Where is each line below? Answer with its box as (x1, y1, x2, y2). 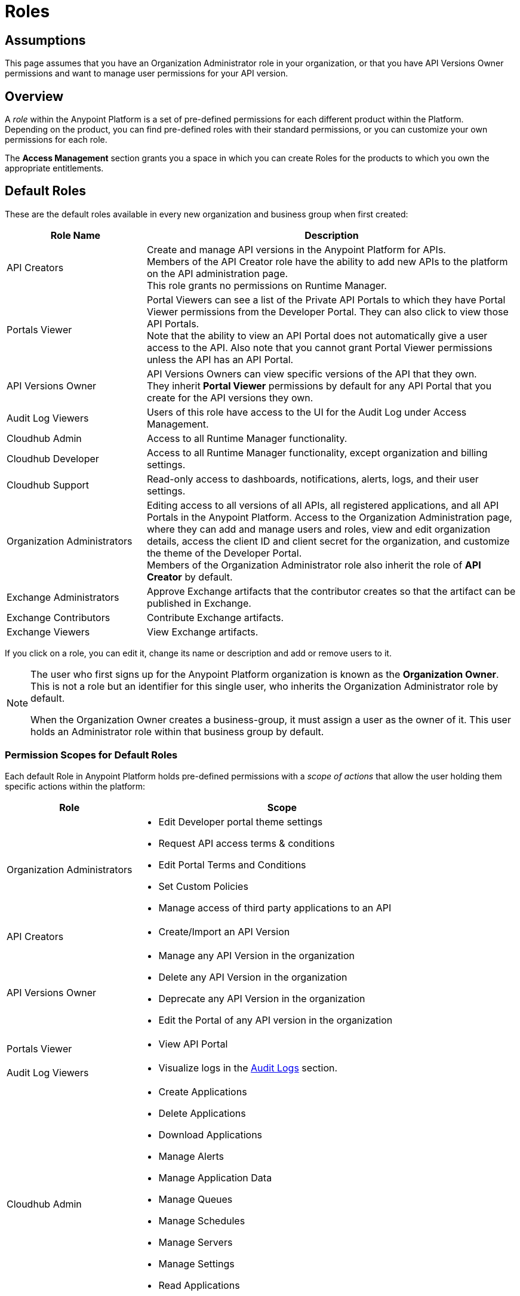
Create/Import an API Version (158, 925, 290, 938)
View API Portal (158, 1037, 228, 1050)
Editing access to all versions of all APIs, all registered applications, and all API (146, 499, 499, 511)
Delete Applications (158, 1107, 246, 1119)
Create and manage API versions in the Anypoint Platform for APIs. (146, 243, 446, 256)
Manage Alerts (158, 1150, 224, 1162)
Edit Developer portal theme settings (158, 815, 323, 828)
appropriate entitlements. (5, 163, 104, 174)
